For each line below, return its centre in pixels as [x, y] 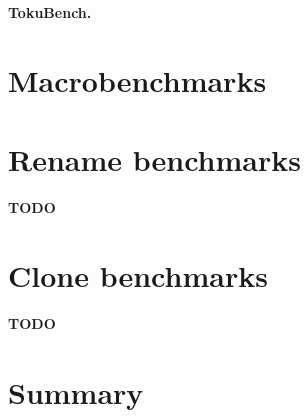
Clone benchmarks [138, 275]
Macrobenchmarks [137, 80]
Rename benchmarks [154, 158]
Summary [76, 392]
